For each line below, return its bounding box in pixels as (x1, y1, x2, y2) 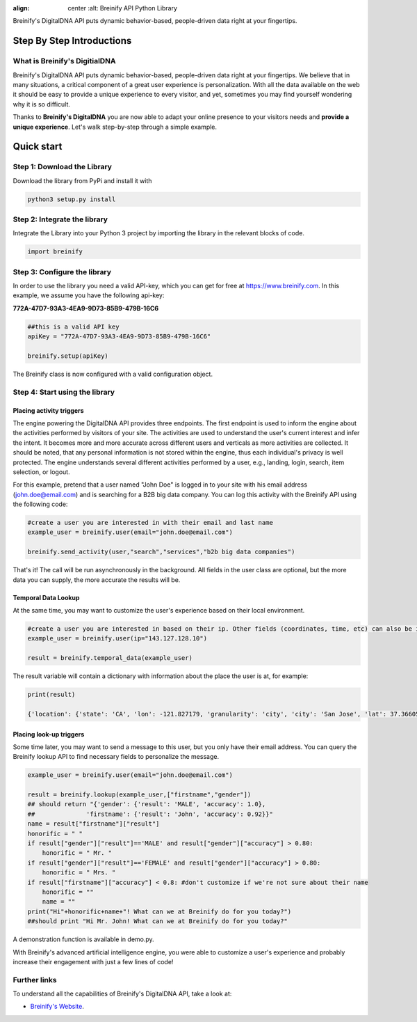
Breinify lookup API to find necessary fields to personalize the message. (13, 753, 219, 761)
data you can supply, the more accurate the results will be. (13, 575, 181, 584)
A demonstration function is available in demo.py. (13, 935, 154, 943)
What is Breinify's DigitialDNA (13, 56, 116, 66)
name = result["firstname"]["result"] (27, 820, 160, 828)
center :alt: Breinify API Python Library (67, 4, 177, 12)
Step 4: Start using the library (13, 387, 115, 397)
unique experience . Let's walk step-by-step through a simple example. (13, 123, 218, 131)
